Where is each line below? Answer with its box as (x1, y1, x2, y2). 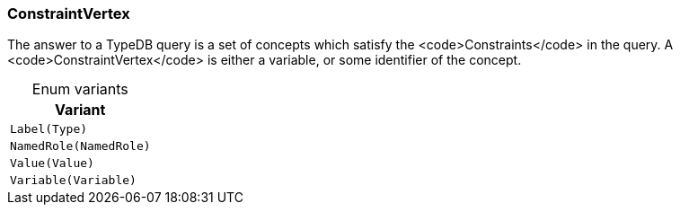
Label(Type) (10, 122, 88, 137)
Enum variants (31, 80, 128, 99)
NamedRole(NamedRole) (10, 139, 151, 154)
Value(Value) (10, 156, 94, 171)
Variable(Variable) (10, 173, 137, 188)
